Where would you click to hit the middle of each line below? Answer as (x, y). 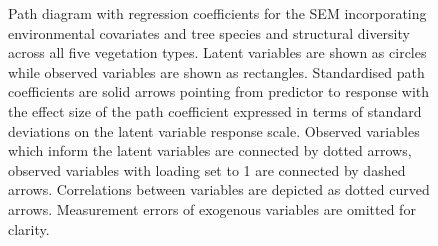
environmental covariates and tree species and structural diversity (209, 32)
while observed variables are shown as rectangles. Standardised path (216, 71)
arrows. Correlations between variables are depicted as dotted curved (219, 189)
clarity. (29, 228)
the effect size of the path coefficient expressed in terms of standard (215, 110)
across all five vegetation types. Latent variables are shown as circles (217, 52)
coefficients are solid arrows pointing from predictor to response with (219, 91)
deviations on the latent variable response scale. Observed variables (214, 130)
